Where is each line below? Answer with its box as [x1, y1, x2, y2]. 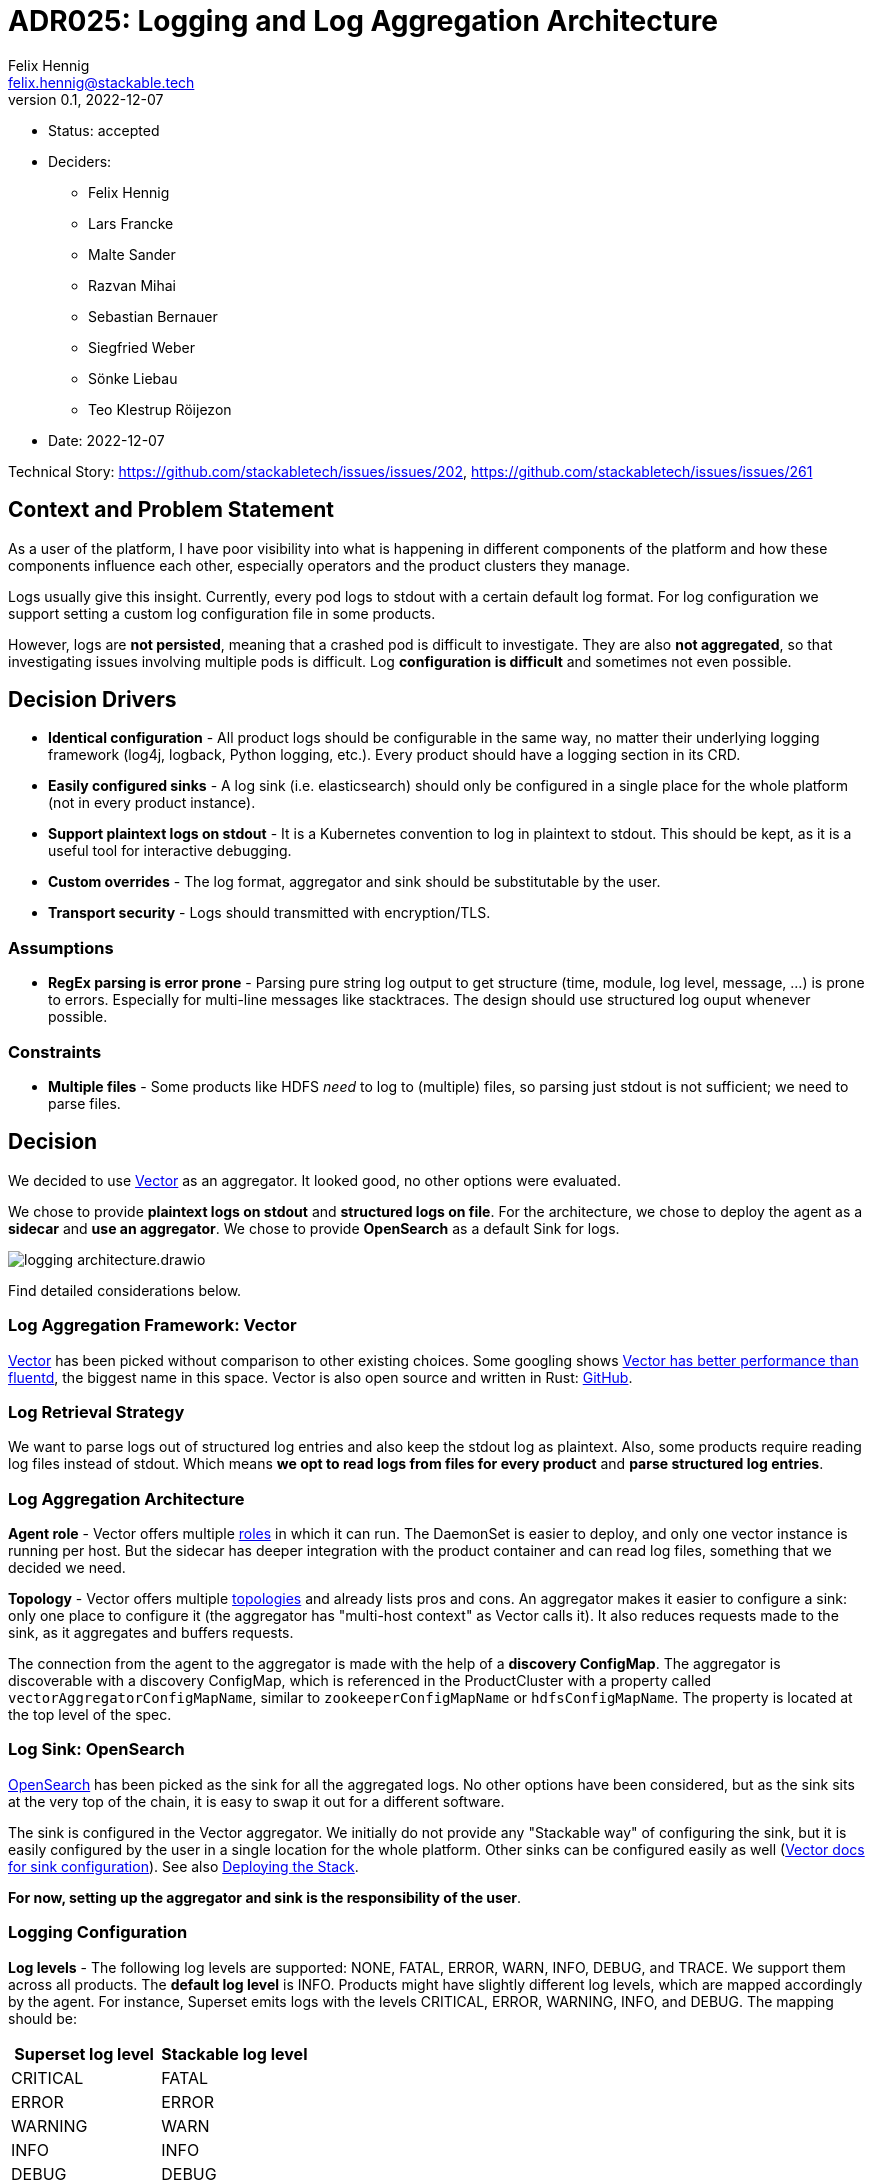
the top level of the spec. [8, 1706, 172, 1724]
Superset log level [14, 2043, 154, 2064]
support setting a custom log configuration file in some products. [8, 604, 436, 622]
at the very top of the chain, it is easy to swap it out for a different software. [8, 1792, 505, 1810]
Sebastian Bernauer [88, 307, 218, 325]
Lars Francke [88, 214, 174, 232]
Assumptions [8, 937, 114, 958]
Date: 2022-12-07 [48, 431, 165, 449]
